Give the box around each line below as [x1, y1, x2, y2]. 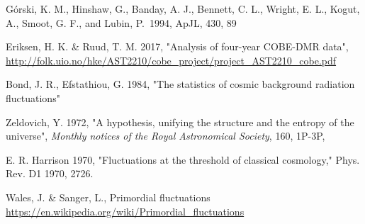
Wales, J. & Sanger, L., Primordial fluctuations [6, 189, 210, 204]
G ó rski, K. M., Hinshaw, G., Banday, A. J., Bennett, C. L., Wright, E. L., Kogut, [6, 1, 360, 16]
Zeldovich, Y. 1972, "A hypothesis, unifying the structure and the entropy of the [6, 114, 354, 129]
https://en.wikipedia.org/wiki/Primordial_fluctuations [6, 203, 245, 218]
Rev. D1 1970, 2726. [6, 166, 94, 181]
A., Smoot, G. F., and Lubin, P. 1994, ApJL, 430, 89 [6, 15, 237, 30]
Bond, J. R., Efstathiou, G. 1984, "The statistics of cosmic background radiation [6, 77, 355, 91]
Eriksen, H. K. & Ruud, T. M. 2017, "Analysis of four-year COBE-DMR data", [6, 39, 349, 54]
